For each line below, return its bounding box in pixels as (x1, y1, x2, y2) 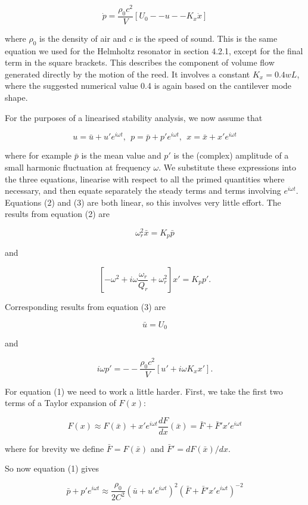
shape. (5, 91, 28, 104)
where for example (5, 149, 72, 162)
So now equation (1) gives (5, 462, 99, 475)
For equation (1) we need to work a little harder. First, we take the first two (5, 385, 283, 397)
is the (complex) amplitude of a (173, 149, 289, 162)
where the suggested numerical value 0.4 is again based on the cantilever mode (5, 79, 292, 92)
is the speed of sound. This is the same (135, 32, 278, 44)
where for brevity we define (5, 442, 104, 454)
